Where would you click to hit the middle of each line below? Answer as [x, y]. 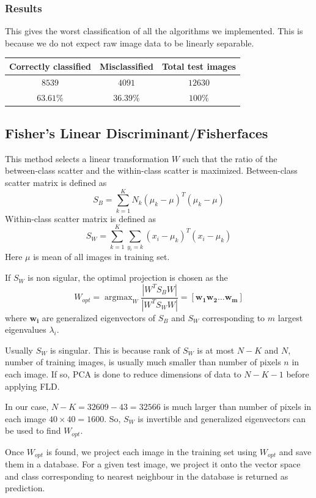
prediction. [25, 488]
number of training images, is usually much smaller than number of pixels [143, 362]
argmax [119, 298]
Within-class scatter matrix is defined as [81, 218]
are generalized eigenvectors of [98, 317]
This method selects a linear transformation [87, 158]
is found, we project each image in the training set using [152, 451]
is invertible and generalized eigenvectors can [222, 418]
